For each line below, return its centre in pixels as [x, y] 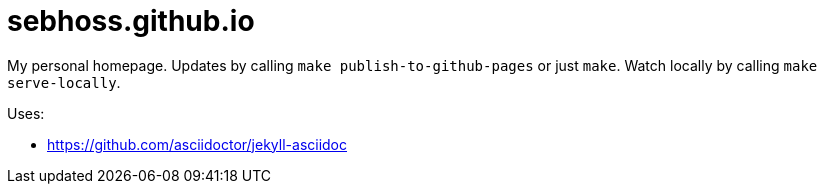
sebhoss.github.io [131, 21]
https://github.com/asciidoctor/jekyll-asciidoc [197, 144]
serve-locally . [64, 82]
